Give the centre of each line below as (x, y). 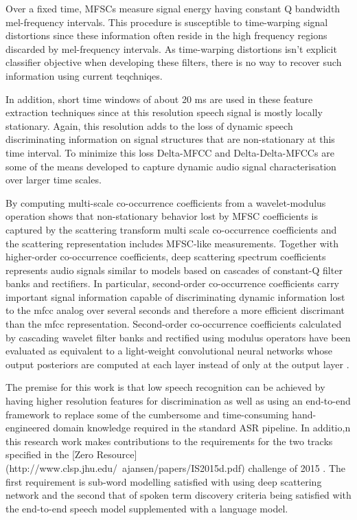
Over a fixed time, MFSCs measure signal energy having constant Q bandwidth (173, 8)
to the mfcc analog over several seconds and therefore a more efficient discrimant (175, 310)
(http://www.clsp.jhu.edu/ (62, 468)
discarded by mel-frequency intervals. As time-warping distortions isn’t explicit (171, 48)
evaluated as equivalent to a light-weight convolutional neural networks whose (169, 351)
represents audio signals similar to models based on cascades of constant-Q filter (174, 270)
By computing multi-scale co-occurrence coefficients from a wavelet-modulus (166, 202)
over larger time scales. (54, 180)
